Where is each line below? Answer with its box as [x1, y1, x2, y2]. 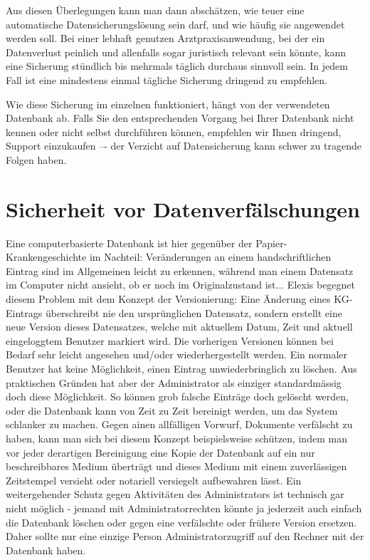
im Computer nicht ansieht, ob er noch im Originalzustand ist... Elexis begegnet [6, 277, 356, 292]
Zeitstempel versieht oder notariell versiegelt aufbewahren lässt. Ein [6, 472, 302, 487]
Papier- [255, 235, 287, 250]
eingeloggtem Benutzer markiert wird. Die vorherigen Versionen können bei [6, 333, 334, 348]
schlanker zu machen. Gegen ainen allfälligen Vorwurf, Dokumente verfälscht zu [6, 417, 353, 432]
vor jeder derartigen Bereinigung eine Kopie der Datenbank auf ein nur [6, 445, 315, 460]
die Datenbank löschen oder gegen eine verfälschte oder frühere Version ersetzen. [6, 514, 357, 529]
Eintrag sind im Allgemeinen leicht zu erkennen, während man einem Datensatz [6, 263, 354, 278]
